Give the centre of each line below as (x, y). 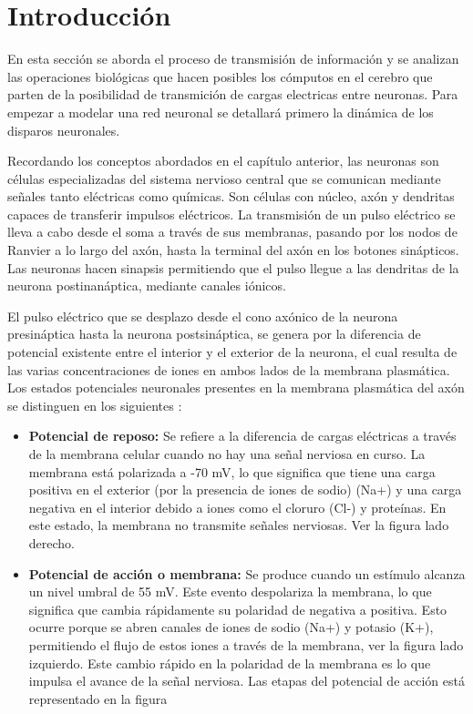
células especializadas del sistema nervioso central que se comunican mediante (224, 178)
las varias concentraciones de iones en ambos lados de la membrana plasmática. (229, 369)
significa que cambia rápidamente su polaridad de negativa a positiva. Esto (238, 609)
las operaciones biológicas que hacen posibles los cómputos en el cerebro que (220, 76)
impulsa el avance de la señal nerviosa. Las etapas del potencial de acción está (247, 681)
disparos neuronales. (64, 130)
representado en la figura (98, 698)
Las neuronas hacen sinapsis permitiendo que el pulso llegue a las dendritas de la (233, 267)
